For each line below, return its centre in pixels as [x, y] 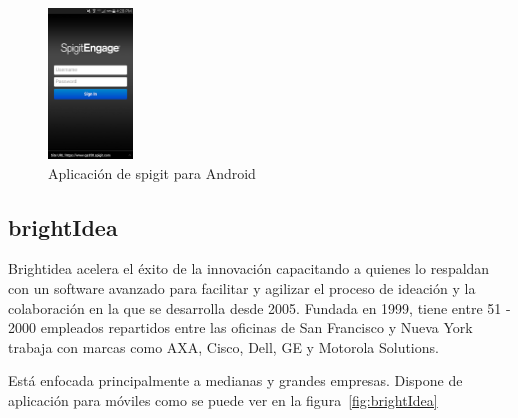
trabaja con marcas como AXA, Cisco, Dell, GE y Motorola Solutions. [223, 346]
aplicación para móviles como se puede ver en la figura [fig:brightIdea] [223, 400]
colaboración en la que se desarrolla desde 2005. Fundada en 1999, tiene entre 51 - [259, 307]
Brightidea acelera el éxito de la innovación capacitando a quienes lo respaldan [249, 268]
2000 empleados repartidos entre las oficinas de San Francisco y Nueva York [240, 327]
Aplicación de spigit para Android [152, 172]
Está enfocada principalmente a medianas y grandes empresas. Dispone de [235, 380]
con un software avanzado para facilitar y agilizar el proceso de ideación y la [242, 288]
